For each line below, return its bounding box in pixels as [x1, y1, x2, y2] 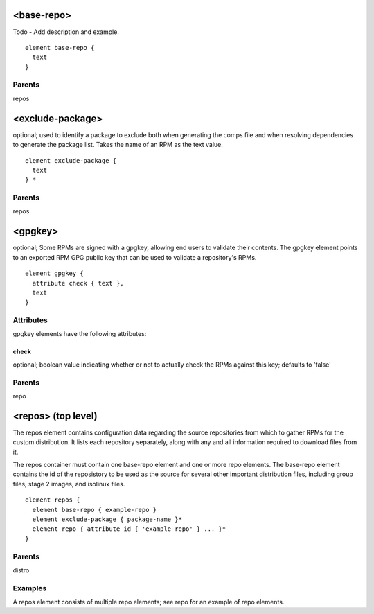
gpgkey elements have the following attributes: [12, 330, 147, 338]
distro [12, 565, 30, 574]
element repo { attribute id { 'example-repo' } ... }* [32, 525, 226, 533]
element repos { [25, 496, 80, 504]
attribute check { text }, [32, 279, 124, 287]
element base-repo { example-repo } [32, 506, 157, 514]
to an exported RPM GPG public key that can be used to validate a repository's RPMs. [12, 253, 257, 261]
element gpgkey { [25, 270, 84, 277]
